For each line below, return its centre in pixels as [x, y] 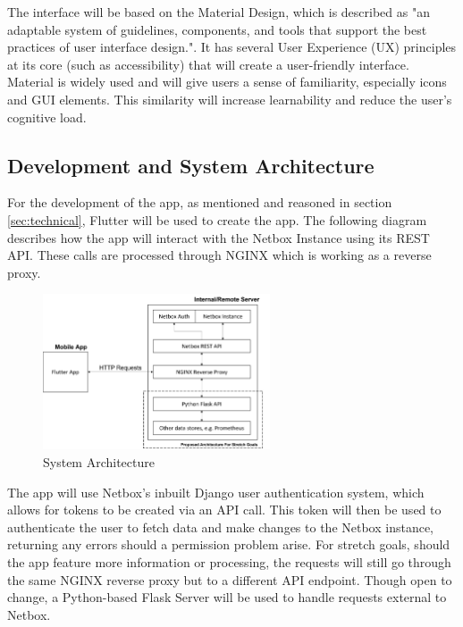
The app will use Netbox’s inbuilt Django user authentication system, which [216, 492]
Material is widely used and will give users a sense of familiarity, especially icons [227, 82]
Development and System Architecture [191, 165]
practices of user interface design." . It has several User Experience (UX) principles [232, 47]
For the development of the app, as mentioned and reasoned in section [200, 202]
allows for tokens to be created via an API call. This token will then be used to [224, 510]
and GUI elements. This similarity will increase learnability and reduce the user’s [230, 99]
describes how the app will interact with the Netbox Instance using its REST [219, 237]
